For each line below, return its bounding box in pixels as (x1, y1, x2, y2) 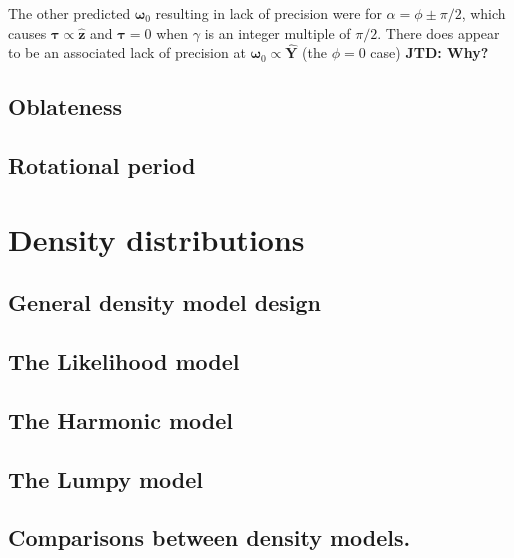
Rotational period (8, 150, 196, 181)
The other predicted (8, 3, 131, 23)
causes (8, 22, 47, 43)
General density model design (8, 287, 321, 318)
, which (461, 3, 506, 23)
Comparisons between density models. (8, 522, 411, 553)
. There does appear (377, 22, 500, 43)
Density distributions (8, 218, 305, 259)
